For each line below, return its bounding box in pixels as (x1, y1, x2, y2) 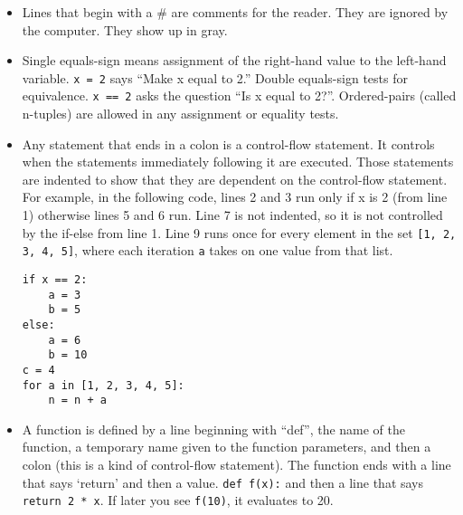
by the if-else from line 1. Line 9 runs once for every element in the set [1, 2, (22, 223, 457, 242)
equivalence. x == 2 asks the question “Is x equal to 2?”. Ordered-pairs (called (22, 86, 457, 105)
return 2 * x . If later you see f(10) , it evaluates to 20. (22, 491, 334, 510)
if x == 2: (22, 272, 88, 286)
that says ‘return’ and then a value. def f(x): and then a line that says (22, 472, 424, 491)
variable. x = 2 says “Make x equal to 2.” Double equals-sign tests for (22, 68, 408, 87)
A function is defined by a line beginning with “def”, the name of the (22, 419, 406, 438)
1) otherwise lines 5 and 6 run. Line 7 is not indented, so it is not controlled (22, 205, 443, 224)
